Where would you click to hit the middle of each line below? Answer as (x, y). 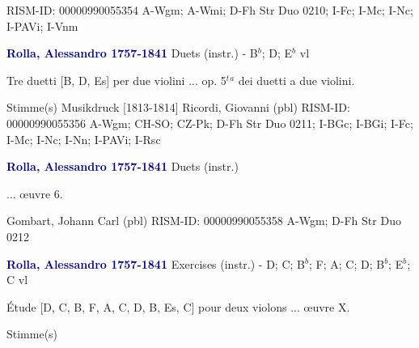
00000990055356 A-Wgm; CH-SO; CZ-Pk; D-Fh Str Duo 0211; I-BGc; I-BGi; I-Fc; (210, 123)
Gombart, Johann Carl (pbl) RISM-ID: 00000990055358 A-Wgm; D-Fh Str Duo (204, 221)
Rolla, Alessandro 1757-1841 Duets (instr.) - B (132, 53)
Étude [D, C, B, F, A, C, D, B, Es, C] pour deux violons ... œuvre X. (178, 306)
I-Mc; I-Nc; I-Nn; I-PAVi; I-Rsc (84, 139)
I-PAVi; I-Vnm (42, 25)
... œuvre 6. (35, 193)
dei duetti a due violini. (296, 80)
